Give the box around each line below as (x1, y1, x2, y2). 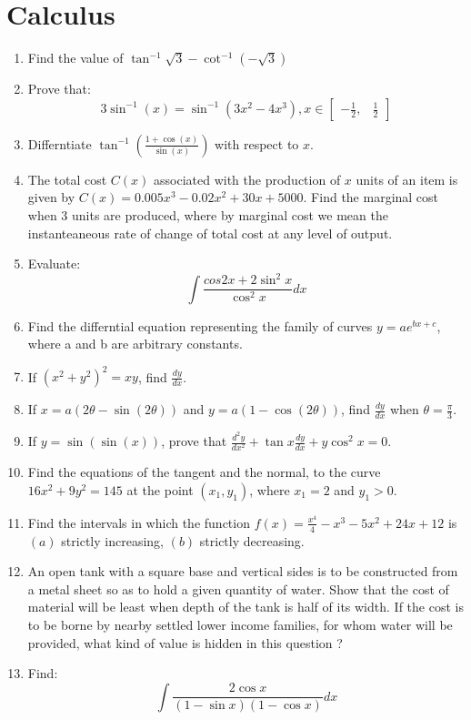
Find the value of (27, 48, 124, 67)
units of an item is (356, 169, 458, 188)
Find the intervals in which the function (27, 512, 250, 532)
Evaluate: (27, 254, 81, 273)
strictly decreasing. (199, 531, 305, 550)
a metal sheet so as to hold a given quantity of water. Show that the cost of (27, 579, 449, 598)
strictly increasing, (61, 531, 164, 550)
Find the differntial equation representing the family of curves (27, 316, 373, 335)
